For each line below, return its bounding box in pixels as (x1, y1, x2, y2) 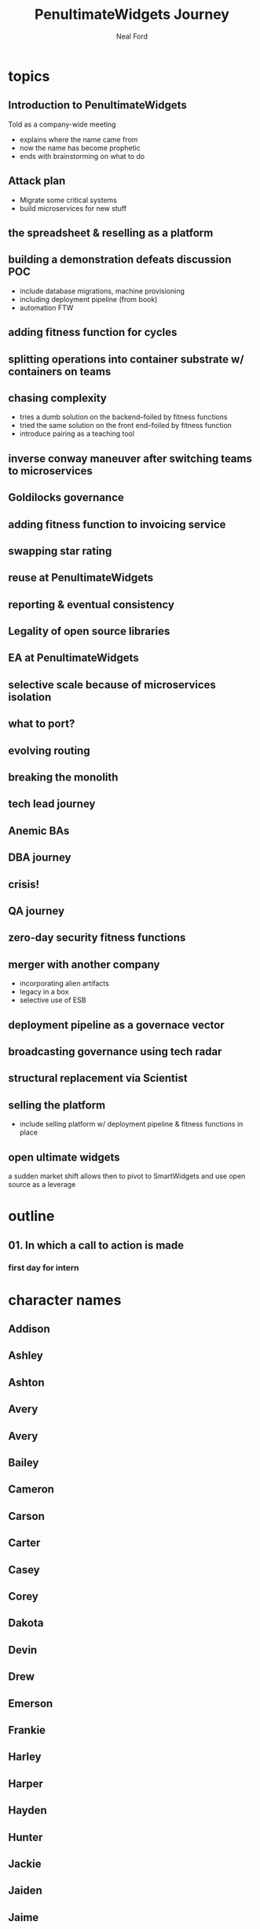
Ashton (8, 1375, 45, 1389)
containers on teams (8, 364, 112, 378)
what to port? (8, 717, 75, 731)
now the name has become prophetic (19, 143, 141, 153)
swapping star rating (8, 544, 112, 558)
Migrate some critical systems (19, 195, 118, 205)
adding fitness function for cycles (8, 326, 178, 339)
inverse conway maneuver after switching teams (8, 452, 253, 465)
